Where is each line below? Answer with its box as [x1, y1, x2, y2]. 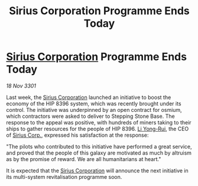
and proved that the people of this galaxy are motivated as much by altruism [6, 149, 192, 156]
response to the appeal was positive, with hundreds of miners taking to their [6, 118, 191, 126]
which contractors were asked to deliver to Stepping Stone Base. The [6, 113, 176, 120]
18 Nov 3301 [6, 82, 37, 89]
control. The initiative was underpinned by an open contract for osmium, [6, 106, 182, 113]
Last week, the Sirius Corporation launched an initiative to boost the [6, 94, 171, 101]
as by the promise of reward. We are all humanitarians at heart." [6, 155, 161, 162]
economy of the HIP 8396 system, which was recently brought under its [6, 100, 181, 107]
